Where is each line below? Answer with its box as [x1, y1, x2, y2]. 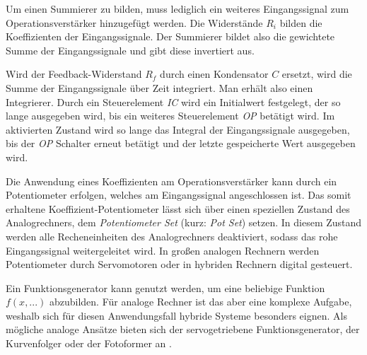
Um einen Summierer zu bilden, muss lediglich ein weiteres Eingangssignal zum [6, 1, 349, 16]
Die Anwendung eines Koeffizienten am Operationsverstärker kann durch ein [6, 173, 337, 188]
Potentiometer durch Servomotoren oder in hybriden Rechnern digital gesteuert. [6, 257, 353, 272]
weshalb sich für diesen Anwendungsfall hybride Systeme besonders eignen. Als [6, 308, 347, 322]
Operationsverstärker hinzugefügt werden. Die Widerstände [6, 15, 263, 30]
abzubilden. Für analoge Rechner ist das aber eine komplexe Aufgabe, [49, 294, 352, 309]
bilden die [279, 15, 322, 30]
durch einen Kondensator [160, 66, 269, 81]
